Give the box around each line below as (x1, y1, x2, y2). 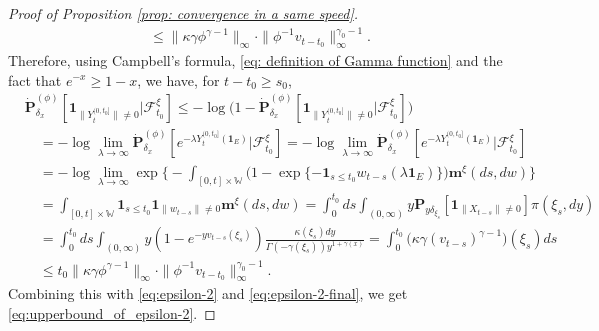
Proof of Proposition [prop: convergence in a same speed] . (8, 3, 359, 23)
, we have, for (137, 69, 220, 90)
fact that (8, 69, 62, 90)
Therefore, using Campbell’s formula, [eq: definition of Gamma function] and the (8, 49, 503, 70)
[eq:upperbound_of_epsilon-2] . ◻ (8, 302, 216, 323)
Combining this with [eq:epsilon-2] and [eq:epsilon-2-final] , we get (8, 283, 408, 304)
